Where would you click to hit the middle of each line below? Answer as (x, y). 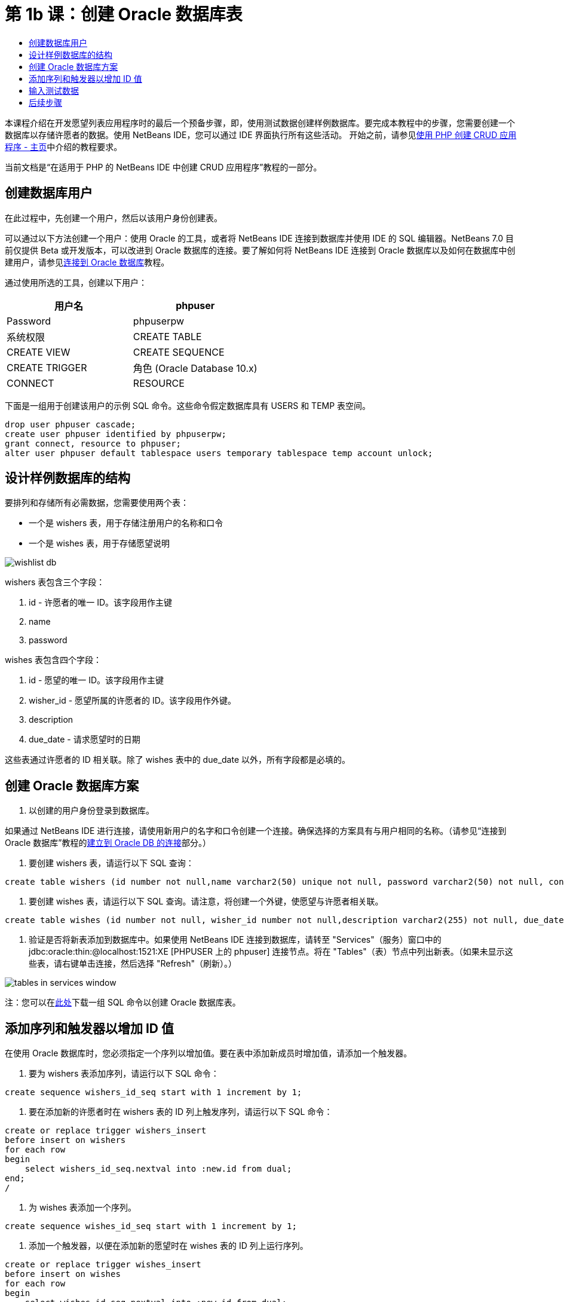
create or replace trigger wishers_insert (106, 1131)
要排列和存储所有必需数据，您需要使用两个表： (97, 503)
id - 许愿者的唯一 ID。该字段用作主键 (101, 603)
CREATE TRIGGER (47, 367)
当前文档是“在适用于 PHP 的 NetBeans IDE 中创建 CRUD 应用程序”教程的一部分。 (163, 167)
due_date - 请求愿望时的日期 (85, 739)
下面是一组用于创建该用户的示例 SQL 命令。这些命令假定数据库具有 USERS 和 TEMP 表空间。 (188, 405)
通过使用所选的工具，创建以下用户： (76, 282)
